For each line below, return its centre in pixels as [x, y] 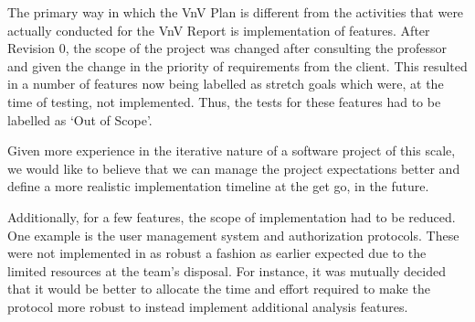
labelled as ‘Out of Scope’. [80, 119]
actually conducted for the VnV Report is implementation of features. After [219, 30]
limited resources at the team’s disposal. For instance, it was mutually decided [227, 270]
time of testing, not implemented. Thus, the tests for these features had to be [224, 101]
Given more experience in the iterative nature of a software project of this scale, [232, 150]
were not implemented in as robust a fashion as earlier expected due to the [217, 253]
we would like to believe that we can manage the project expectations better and [234, 168]
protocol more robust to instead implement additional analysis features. [208, 306]
